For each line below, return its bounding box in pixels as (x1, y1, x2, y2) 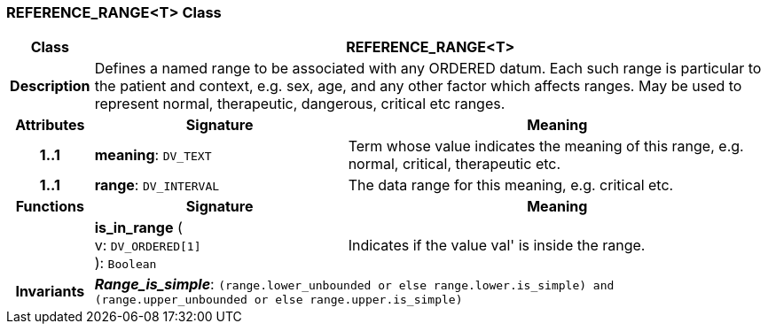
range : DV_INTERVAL (94, 176, 220, 195)
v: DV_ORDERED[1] (94, 236, 201, 255)
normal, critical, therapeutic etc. (348, 155, 561, 173)
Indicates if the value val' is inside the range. (348, 236, 646, 255)
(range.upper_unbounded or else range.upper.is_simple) (94, 293, 463, 307)
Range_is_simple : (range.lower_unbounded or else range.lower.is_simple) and (94, 275, 615, 294)
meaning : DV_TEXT (94, 146, 212, 165)
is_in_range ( (94, 219, 183, 237)
